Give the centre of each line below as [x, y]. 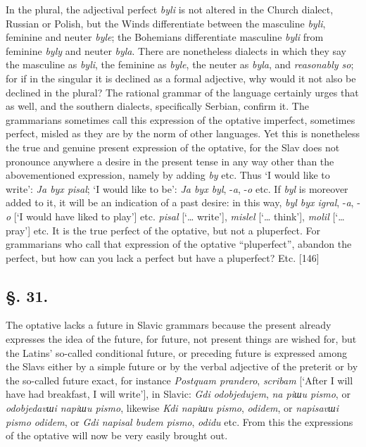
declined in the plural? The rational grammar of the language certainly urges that [182, 92]
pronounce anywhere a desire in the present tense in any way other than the [170, 161]
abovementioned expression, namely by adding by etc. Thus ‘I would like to [168, 175]
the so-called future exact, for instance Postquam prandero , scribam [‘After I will [179, 380]
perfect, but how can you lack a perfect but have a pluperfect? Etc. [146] [163, 257]
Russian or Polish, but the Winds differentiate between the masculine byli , [166, 23]
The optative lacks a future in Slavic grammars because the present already [169, 325]
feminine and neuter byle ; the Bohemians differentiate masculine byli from [165, 37]
